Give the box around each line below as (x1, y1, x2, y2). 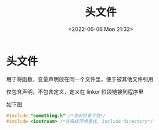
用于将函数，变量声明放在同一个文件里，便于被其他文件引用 (6, 75, 154, 82)
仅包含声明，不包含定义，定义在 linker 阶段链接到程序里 (6, 88, 144, 95)
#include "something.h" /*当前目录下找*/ (6, 113, 106, 119)
